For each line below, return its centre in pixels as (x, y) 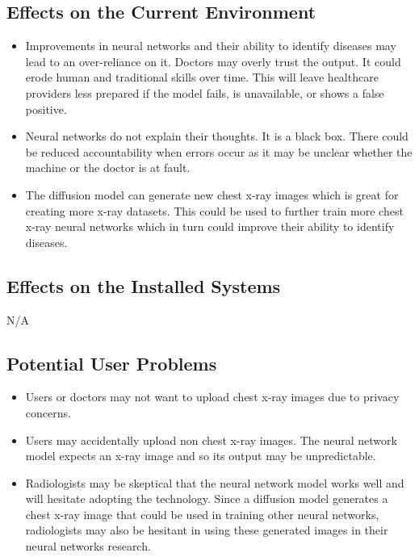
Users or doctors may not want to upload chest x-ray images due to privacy (212, 397)
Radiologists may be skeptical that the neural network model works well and (215, 482)
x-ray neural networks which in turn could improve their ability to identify (210, 226)
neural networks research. (88, 546)
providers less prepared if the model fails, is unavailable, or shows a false (205, 92)
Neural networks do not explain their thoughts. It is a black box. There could (217, 136)
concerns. (48, 412)
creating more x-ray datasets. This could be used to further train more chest (214, 210)
